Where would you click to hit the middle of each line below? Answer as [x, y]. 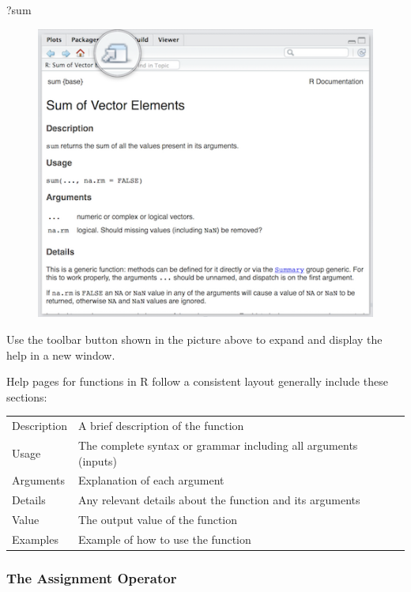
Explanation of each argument [151, 480]
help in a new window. [61, 354]
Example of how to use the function [164, 539]
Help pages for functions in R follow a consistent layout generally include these [197, 381]
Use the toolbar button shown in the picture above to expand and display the [194, 339]
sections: [27, 396]
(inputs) [98, 460]
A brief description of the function [161, 426]
